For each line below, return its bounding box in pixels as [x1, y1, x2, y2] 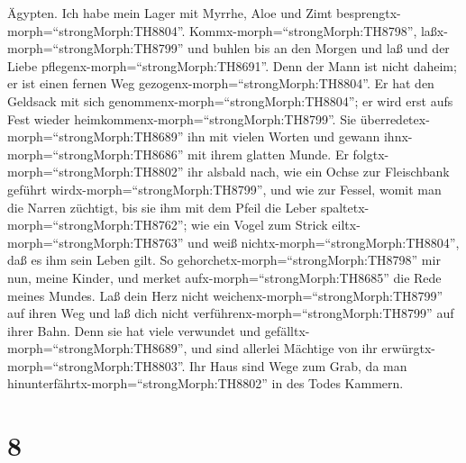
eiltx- [332, 215, 361, 234]
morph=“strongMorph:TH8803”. [7, 356, 186, 375]
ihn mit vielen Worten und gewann [187, 127, 380, 146]
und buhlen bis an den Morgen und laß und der [187, 39, 450, 58]
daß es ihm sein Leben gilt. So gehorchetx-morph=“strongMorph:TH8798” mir [7, 250, 441, 269]
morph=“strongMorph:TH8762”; [7, 215, 187, 234]
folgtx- [352, 144, 389, 163]
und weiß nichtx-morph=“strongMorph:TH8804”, [187, 232, 460, 251]
